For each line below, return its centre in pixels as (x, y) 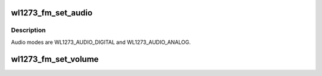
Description (28, 30)
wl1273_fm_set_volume (55, 59)
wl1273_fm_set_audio (52, 13)
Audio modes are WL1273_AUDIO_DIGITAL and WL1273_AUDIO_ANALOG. (101, 42)
